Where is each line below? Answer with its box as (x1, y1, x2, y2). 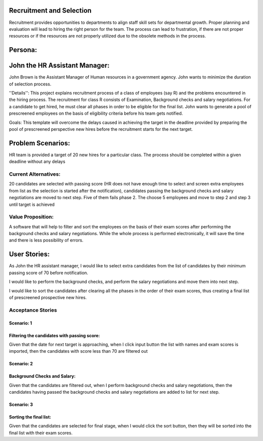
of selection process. (9, 81, 52, 87)
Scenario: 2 (9, 361, 33, 367)
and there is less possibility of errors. (9, 237, 84, 243)
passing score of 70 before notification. (9, 270, 89, 276)
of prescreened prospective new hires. (9, 294, 87, 300)
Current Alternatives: (9, 171, 61, 178)
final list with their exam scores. (9, 430, 73, 436)
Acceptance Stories (9, 306, 57, 313)
